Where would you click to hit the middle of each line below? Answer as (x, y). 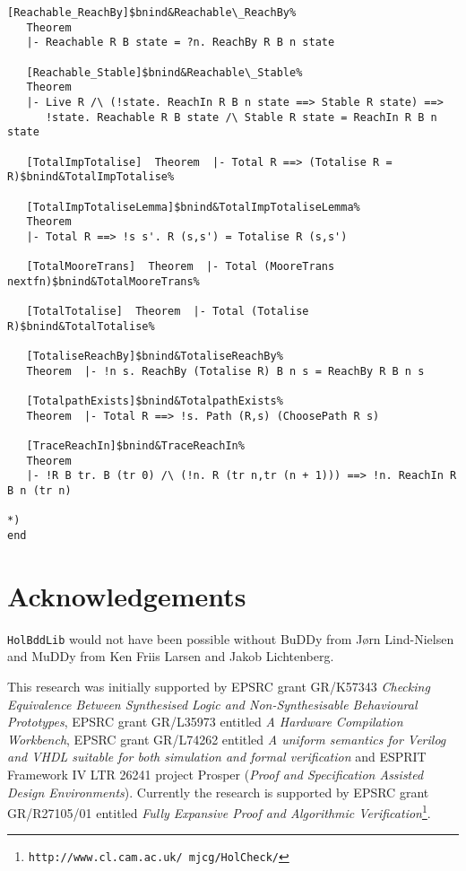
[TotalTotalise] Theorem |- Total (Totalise (168, 312)
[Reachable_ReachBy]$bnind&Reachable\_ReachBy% (152, 13)
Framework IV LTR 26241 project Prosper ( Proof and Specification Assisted (216, 774)
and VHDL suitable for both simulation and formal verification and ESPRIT (217, 757)
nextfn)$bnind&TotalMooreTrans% (104, 281)
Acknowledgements (127, 595)
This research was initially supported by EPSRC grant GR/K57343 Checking (219, 686)
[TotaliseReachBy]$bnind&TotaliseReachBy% (155, 357)
